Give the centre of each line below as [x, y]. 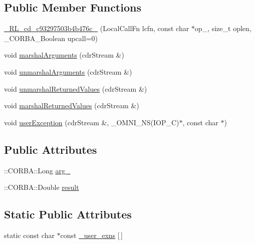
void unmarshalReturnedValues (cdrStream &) [76, 88]
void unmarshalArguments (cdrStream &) [68, 71]
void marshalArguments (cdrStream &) [64, 55]
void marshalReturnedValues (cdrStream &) [72, 105]
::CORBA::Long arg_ [37, 170]
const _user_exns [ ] [91, 235]
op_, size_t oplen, [223, 28]
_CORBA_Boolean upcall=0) [51, 38]
